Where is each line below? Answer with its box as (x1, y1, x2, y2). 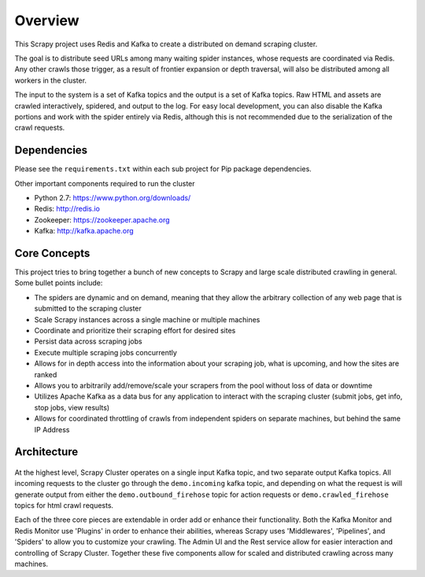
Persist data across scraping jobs (34, 336, 142, 346)
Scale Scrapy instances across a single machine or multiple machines (34, 314, 261, 324)
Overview (14, 12, 79, 29)
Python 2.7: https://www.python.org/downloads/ (34, 193, 191, 202)
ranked (34, 369, 57, 379)
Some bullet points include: (14, 278, 103, 288)
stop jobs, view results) (34, 402, 110, 412)
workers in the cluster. (14, 75, 87, 85)
